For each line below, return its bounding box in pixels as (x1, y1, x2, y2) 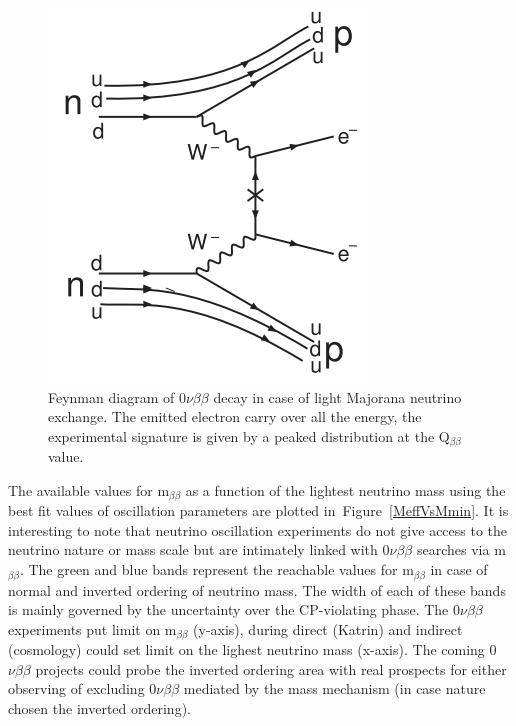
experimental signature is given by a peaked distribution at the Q (48, 425, 450, 446)
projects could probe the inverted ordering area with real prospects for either (35, 658, 507, 679)
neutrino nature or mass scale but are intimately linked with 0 (8, 539, 390, 560)
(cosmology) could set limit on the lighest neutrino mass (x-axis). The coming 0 (8, 639, 497, 660)
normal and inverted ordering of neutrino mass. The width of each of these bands (8, 579, 506, 600)
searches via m (416, 539, 506, 560)
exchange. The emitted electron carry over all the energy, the (48, 406, 422, 427)
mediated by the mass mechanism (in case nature (183, 678, 486, 699)
